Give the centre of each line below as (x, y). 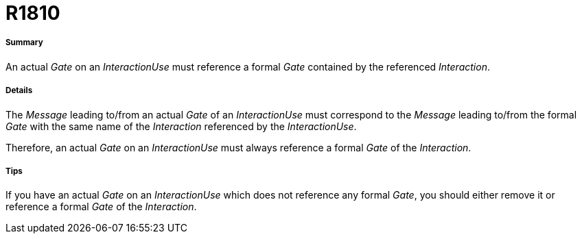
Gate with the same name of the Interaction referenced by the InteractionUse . (181, 126)
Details (19, 91)
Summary (24, 43)
